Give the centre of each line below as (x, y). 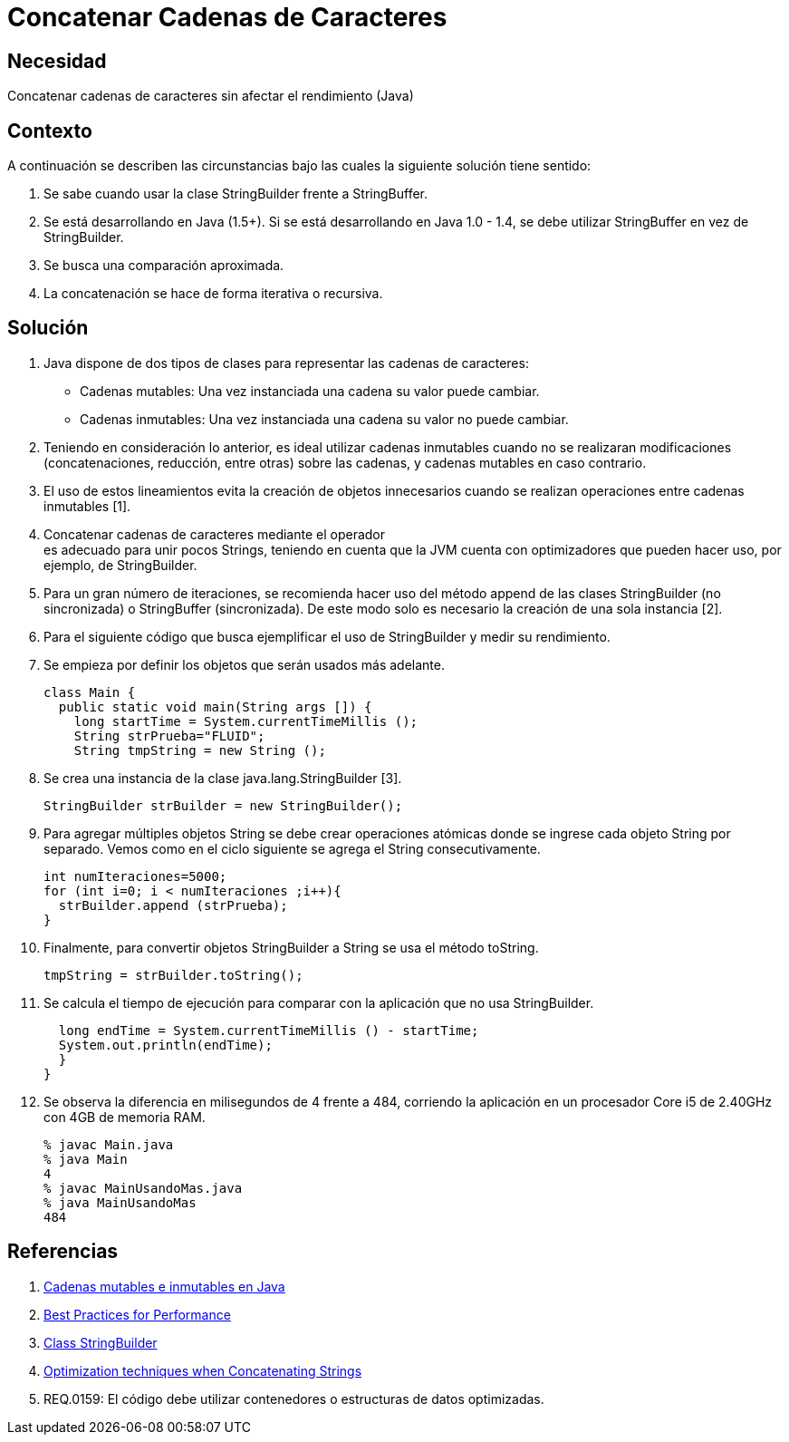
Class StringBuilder (101, 1342)
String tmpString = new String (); (200, 750)
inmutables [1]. (87, 506)
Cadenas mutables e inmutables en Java (164, 1286)
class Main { (90, 692)
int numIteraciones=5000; (135, 876)
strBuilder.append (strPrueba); (173, 905)
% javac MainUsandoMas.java (143, 1188)
